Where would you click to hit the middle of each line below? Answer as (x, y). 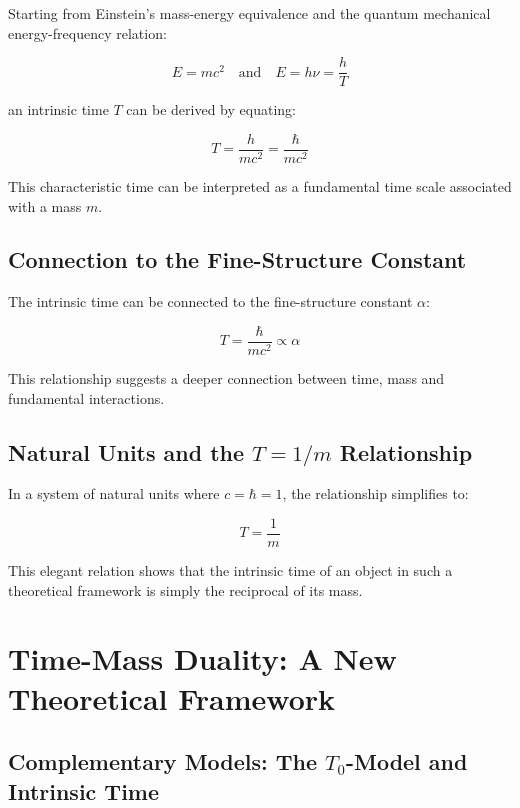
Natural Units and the (126, 451)
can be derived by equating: (211, 109)
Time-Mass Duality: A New (202, 658)
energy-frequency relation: (87, 32)
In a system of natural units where (114, 493)
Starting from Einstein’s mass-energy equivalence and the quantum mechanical (249, 13)
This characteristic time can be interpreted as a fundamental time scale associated (260, 185)
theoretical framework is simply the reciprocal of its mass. (185, 589)
